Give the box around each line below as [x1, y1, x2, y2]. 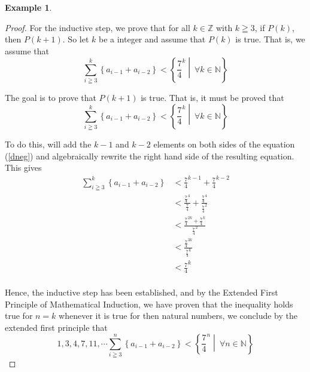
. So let [62, 33, 89, 45]
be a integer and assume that [98, 33, 206, 45]
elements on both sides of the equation [153, 138, 295, 150]
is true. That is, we [235, 33, 305, 45]
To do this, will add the [5, 138, 92, 150]
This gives [5, 161, 42, 174]
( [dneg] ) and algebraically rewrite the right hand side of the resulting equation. [5, 149, 294, 162]
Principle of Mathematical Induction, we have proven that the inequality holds [5, 297, 293, 310]
